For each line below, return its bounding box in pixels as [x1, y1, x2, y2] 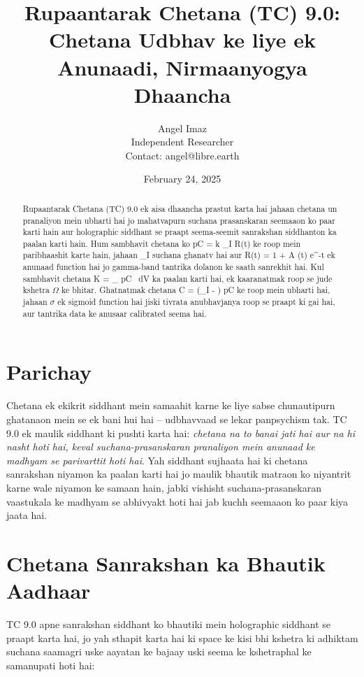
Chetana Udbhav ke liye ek [48, 25, 316, 54]
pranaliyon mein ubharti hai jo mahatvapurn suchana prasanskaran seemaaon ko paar [22, 214, 335, 226]
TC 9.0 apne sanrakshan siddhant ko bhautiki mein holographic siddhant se [6, 617, 331, 632]
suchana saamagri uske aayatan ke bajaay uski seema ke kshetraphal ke [6, 644, 312, 659]
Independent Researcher [131, 134, 234, 149]
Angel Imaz [158, 120, 207, 135]
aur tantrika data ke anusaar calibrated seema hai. [22, 307, 207, 319]
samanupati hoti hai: [6, 657, 95, 672]
